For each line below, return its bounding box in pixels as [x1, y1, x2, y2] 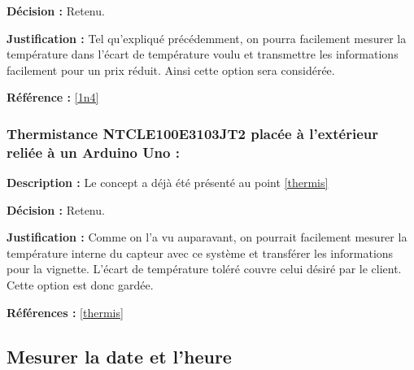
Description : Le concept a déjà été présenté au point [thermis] [7, 174, 329, 191]
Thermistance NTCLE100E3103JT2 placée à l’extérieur [7, 123, 378, 143]
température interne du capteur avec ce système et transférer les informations [7, 244, 394, 261]
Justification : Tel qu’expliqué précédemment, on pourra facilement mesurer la [7, 29, 407, 46]
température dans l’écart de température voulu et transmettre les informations [7, 46, 399, 63]
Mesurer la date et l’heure [7, 343, 232, 368]
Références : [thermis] [7, 303, 124, 320]
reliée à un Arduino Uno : [7, 141, 180, 162]
